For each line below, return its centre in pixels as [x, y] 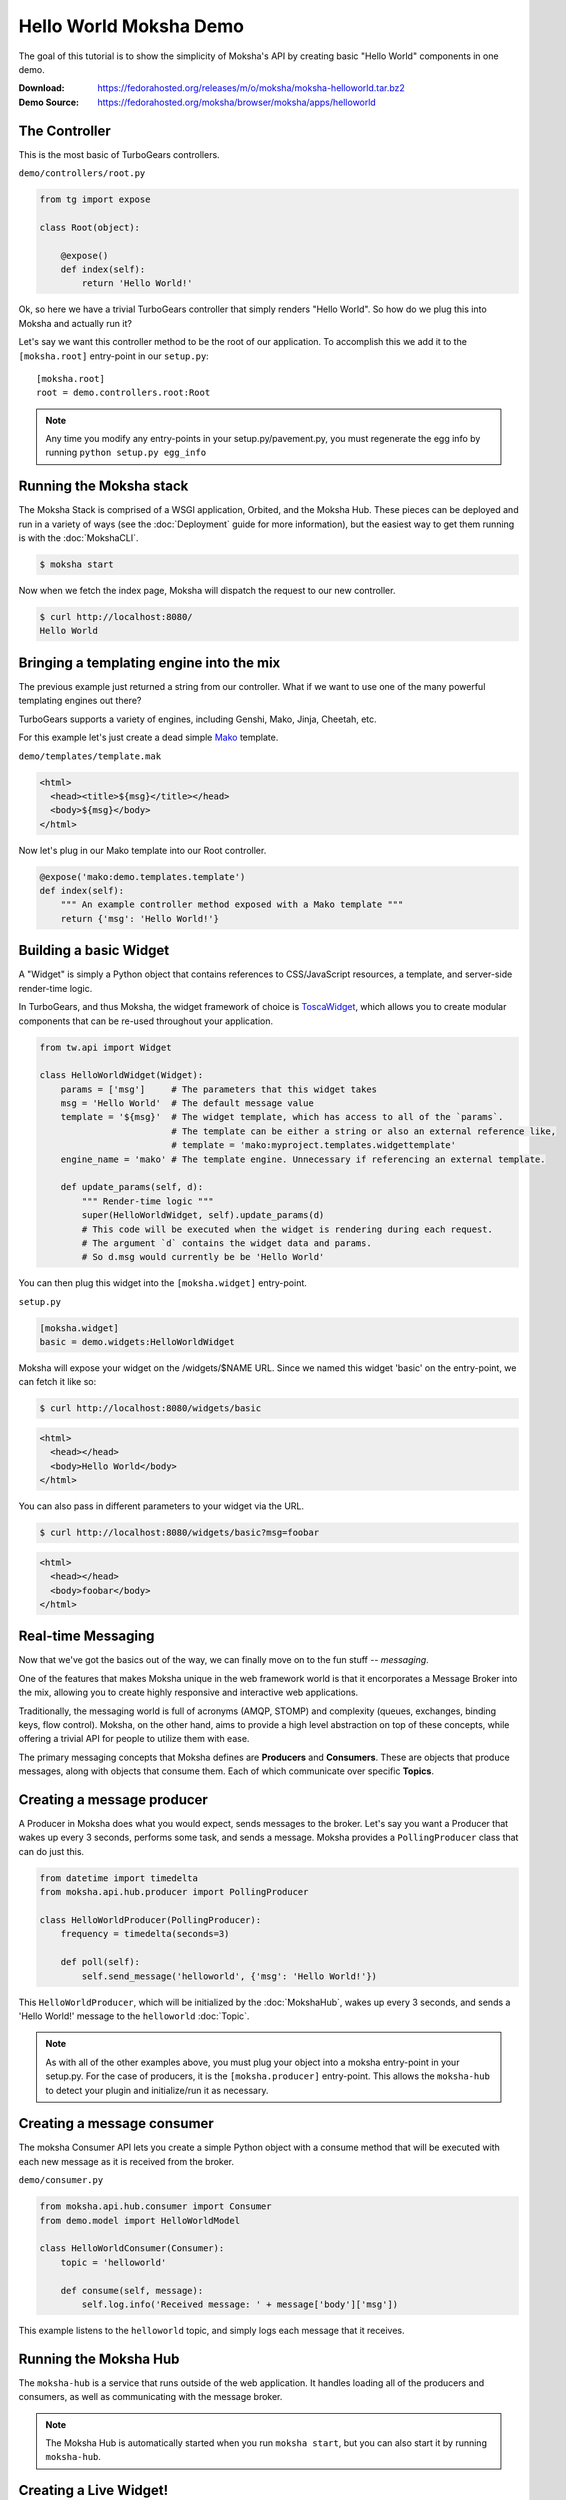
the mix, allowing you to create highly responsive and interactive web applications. [188, 1692]
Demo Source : [49, 102]
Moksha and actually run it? [75, 323]
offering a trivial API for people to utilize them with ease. [134, 1739]
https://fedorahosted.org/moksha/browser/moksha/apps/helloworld [237, 102]
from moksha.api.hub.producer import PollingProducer [174, 1892]
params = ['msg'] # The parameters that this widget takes [219, 1089]
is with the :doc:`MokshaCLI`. [78, 538]
